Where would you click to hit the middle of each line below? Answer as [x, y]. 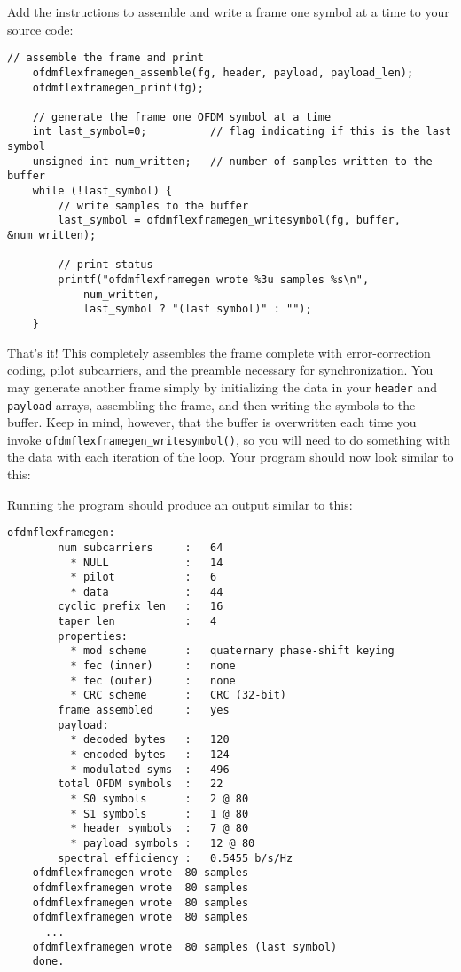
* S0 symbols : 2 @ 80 [160, 799]
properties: [93, 636]
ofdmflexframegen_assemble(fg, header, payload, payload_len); [223, 72]
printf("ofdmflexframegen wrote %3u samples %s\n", [214, 280]
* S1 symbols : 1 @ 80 [160, 814]
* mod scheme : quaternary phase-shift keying [232, 651]
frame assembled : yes [144, 711]
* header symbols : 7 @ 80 [160, 829]
